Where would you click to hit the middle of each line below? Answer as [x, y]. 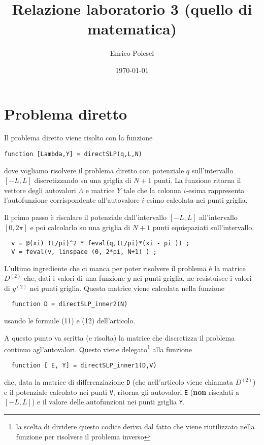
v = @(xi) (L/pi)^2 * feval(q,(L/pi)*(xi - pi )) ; [101, 244]
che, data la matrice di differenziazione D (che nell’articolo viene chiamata [119, 382]
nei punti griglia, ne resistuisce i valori [192, 278]
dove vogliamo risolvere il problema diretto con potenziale [94, 170]
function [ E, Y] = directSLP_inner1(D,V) [84, 366]
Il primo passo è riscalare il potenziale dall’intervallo [86, 217]
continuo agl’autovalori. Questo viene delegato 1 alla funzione [98, 348]
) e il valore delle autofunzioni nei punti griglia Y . [108, 402]
